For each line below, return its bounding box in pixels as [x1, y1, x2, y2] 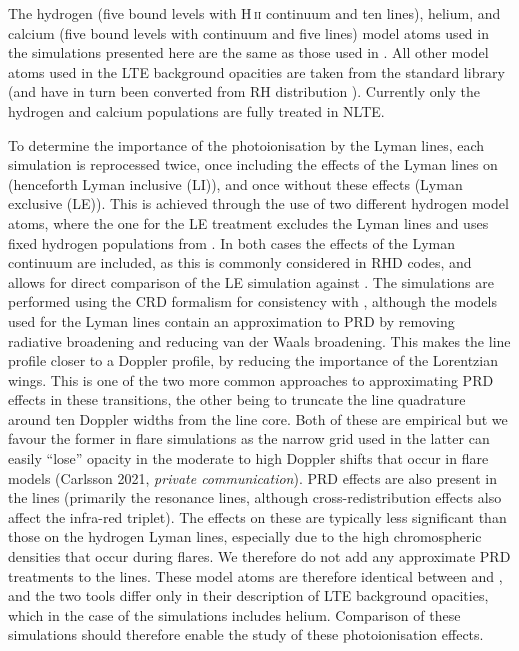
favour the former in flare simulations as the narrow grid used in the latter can [8, 428, 490, 449]
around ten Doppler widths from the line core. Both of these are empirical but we [8, 408, 508, 429]
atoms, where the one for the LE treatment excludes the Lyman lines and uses [8, 212, 489, 233]
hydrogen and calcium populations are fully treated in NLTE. [8, 100, 385, 121]
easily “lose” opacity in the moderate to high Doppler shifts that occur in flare [8, 448, 489, 469]
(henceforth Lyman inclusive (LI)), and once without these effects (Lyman [8, 173, 463, 194]
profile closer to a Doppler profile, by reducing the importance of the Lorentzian [8, 350, 498, 371]
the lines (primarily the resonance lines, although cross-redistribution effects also [8, 487, 502, 508]
